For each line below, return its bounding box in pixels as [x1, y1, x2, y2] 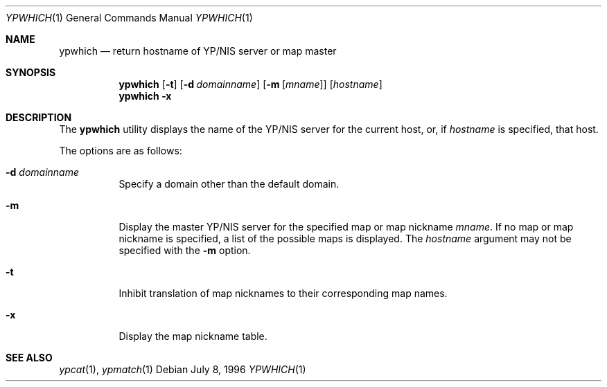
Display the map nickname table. [118, 330, 267, 342]
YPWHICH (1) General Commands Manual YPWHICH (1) [6, 12, 253, 24]
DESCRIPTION [6, 111, 72, 123]
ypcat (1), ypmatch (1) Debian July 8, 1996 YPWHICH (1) [59, 363, 306, 375]
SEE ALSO [6, 352, 53, 363]
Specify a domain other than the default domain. [118, 178, 340, 190]
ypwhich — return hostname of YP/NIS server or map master [59, 45, 337, 57]
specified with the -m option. [118, 244, 251, 256]
